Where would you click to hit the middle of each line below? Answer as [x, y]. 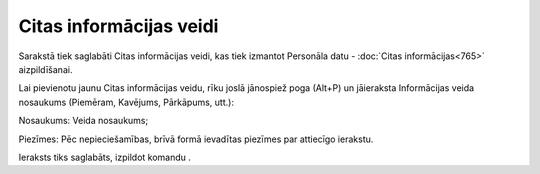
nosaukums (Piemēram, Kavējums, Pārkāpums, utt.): [126, 102]
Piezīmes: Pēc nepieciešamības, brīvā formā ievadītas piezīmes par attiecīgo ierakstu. [196, 139]
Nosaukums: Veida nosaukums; [83, 121]
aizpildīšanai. [45, 69]
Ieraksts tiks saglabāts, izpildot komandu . [105, 157]
